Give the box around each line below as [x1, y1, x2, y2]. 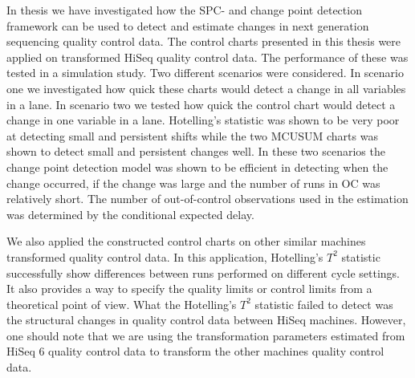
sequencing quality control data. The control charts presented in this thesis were [6, 33, 401, 50]
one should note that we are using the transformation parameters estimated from [6, 327, 405, 343]
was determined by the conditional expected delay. [6, 205, 254, 222]
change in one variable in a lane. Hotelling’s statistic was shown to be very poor [6, 112, 400, 128]
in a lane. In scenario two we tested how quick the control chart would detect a [6, 96, 396, 112]
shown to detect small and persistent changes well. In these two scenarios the [6, 143, 385, 160]
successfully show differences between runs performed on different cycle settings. [6, 264, 400, 281]
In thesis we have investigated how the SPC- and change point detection [6, 2, 362, 18]
